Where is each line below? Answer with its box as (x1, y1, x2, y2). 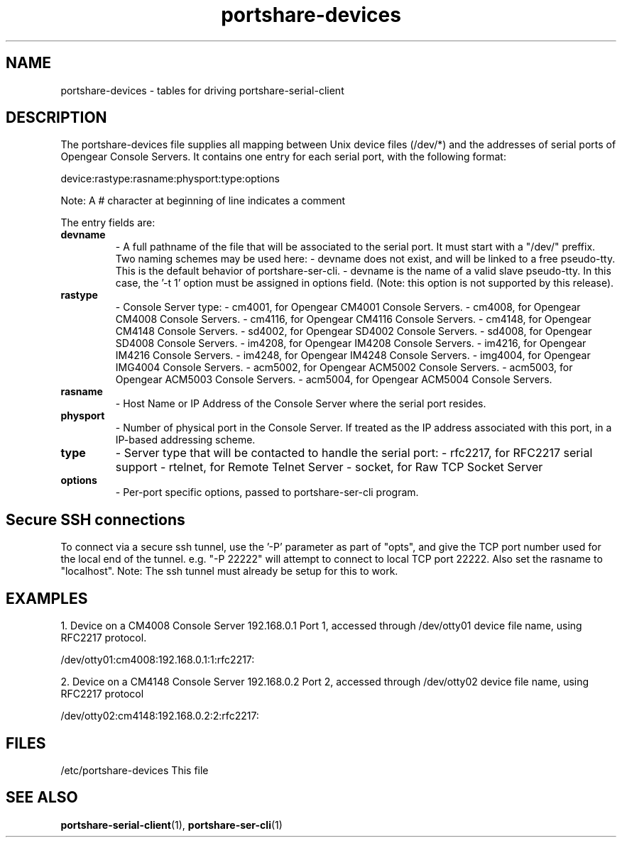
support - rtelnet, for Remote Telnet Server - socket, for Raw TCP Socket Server (115, 460, 543, 475)
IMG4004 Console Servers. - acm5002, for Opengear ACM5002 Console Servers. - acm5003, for (115, 361, 573, 374)
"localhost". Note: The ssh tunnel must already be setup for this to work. (60, 565, 398, 578)
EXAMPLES (6, 589, 88, 607)
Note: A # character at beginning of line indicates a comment (60, 194, 346, 207)
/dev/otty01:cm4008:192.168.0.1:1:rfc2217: (60, 654, 255, 666)
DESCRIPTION (6, 109, 107, 127)
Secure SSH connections (6, 510, 185, 529)
